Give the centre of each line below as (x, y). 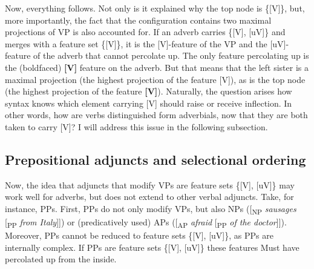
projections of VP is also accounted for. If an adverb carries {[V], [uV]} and (145, 32)
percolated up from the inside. (61, 259)
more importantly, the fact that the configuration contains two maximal (138, 20)
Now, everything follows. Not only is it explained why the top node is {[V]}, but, (155, 8)
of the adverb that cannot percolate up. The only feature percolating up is (171, 55)
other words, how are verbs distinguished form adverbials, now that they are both (156, 115)
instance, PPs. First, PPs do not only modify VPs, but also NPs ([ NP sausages (151, 209)
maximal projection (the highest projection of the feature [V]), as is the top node (155, 79)
